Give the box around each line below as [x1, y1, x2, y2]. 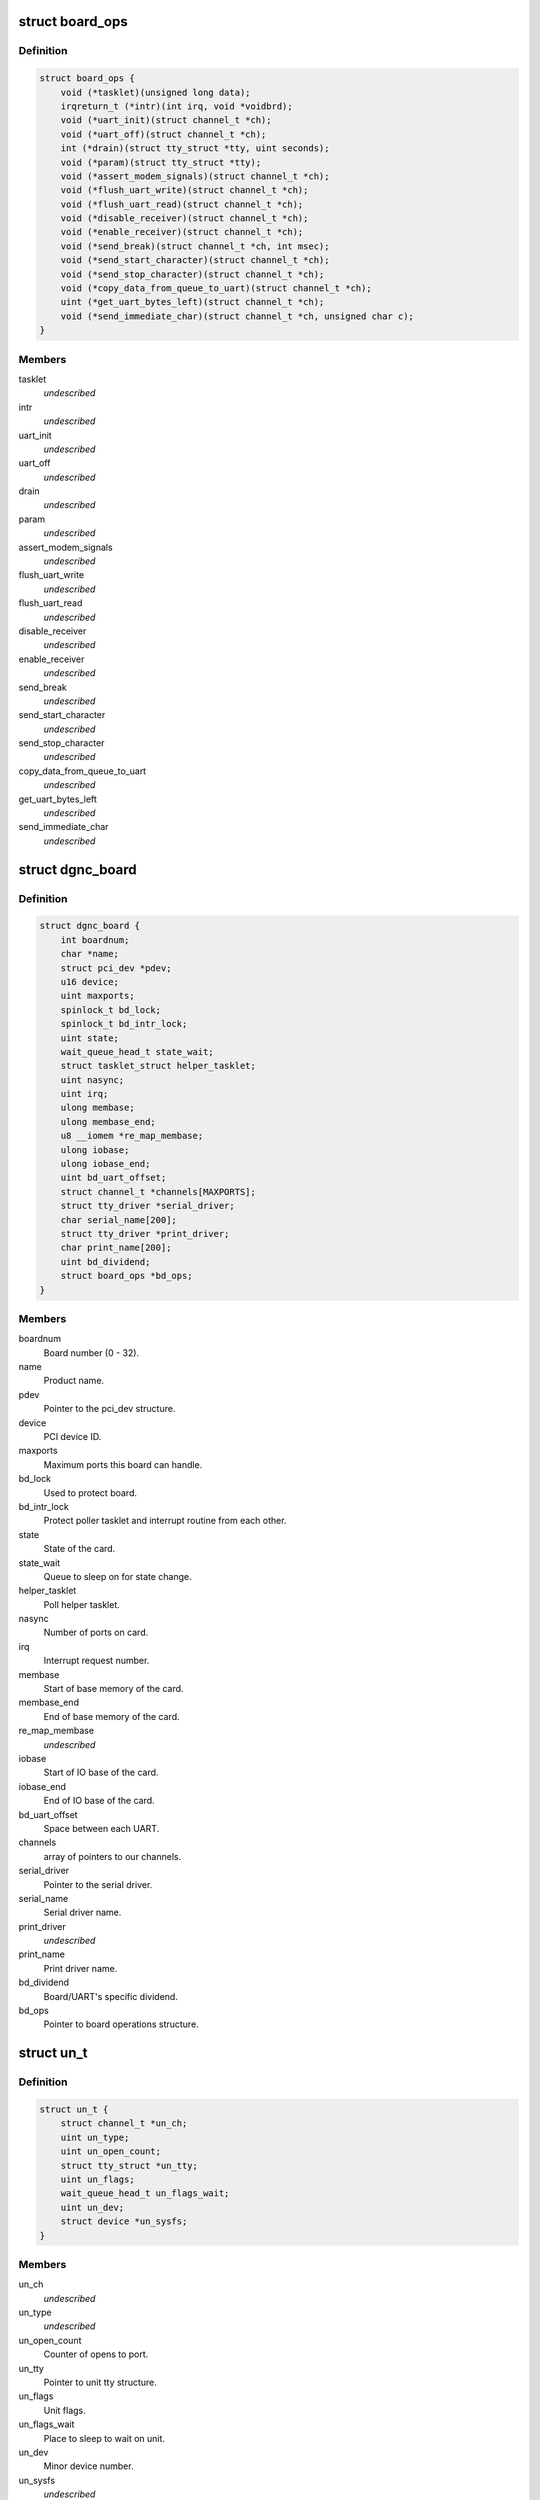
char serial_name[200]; [60, 1214, 177, 1225]
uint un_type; [60, 2131, 130, 2143]
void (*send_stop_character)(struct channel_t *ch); [60, 268, 325, 280]
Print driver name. [43, 1962, 118, 1974]
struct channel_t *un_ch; [60, 2118, 188, 2129]
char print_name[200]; [60, 1242, 172, 1254]
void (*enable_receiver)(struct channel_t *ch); [60, 226, 304, 238]
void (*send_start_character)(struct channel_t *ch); [60, 255, 330, 266]
